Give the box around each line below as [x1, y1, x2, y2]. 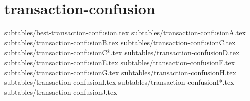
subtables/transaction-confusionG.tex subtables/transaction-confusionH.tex [4, 67, 236, 77]
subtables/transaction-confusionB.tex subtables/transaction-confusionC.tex [4, 37, 236, 47]
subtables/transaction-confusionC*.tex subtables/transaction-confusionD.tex [4, 47, 240, 58]
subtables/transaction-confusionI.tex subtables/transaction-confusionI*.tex [4, 77, 234, 87]
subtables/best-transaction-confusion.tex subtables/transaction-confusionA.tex [4, 27, 246, 38]
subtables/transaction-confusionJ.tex [4, 86, 117, 97]
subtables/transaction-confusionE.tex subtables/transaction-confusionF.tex [4, 57, 235, 67]
